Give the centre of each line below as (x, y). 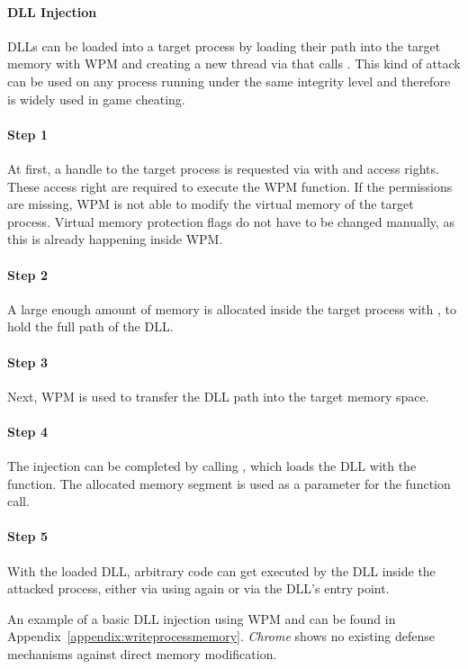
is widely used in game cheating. (96, 99)
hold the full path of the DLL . (90, 326)
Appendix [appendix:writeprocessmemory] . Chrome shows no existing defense (221, 636)
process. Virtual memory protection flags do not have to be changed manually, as (231, 221)
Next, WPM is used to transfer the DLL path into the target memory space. (218, 396)
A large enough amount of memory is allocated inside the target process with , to (232, 308)
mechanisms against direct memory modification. (142, 654)
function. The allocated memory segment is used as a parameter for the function (229, 483)
